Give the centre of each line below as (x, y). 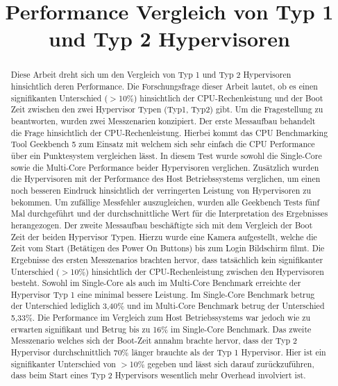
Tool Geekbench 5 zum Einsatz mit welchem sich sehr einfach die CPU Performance (163, 144)
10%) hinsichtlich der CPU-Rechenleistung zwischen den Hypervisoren (197, 271)
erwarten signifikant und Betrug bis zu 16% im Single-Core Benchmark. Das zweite (161, 329)
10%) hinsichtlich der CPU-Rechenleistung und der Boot (221, 98)
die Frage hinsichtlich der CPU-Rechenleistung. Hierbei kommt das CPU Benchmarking (169, 132)
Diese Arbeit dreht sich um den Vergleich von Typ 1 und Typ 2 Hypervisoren (151, 75)
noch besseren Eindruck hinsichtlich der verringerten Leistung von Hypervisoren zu (161, 190)
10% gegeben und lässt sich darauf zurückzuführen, (222, 363)
